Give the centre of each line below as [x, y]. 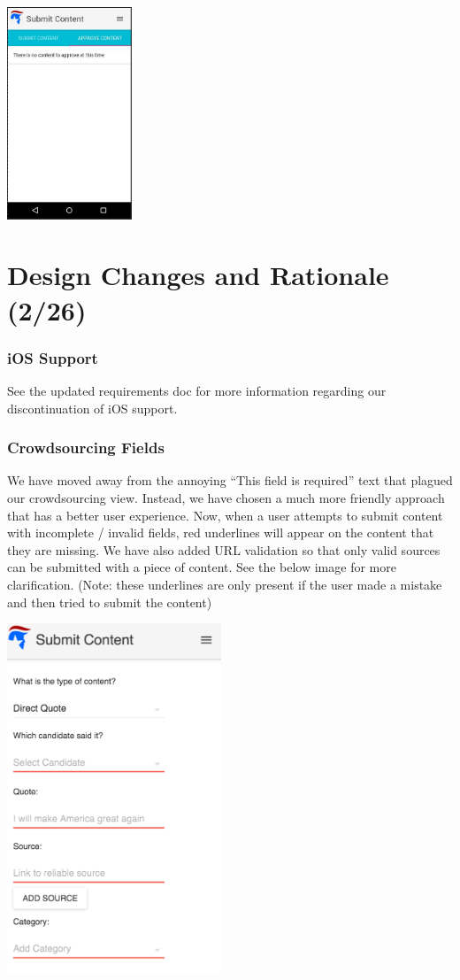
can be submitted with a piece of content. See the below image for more [202, 567]
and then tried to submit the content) [110, 602]
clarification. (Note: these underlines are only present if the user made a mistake [225, 585]
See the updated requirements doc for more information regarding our [197, 391]
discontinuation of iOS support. [92, 408]
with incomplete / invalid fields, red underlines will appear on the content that [221, 532]
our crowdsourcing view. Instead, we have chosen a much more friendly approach [226, 498]
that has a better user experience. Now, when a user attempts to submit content [225, 515]
